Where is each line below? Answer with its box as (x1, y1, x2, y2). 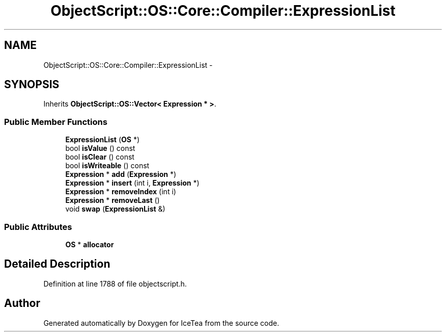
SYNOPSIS (4, 78, 60, 91)
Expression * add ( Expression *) (65, 170, 177, 179)
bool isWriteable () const (65, 161, 150, 170)
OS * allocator (65, 240, 114, 249)
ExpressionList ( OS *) (65, 135, 140, 144)
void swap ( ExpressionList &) (65, 204, 165, 214)
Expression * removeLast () (65, 196, 160, 205)
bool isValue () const (65, 144, 135, 153)
